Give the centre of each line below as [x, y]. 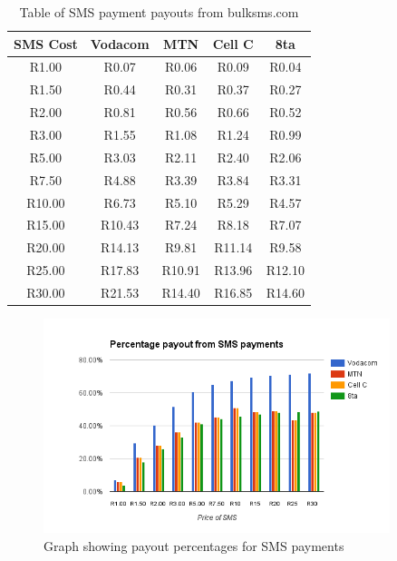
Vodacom [120, 43]
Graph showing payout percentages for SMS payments [194, 545]
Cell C [233, 43]
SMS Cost [46, 43]
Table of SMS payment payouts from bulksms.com [159, 12]
